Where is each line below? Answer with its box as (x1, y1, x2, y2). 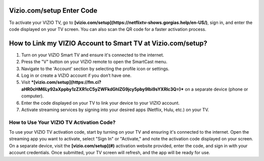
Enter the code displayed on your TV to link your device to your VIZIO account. (21, 100, 180, 106)
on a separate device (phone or (185, 86, 248, 92)
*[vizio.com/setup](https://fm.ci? (31, 79, 102, 85)
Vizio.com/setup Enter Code (9, 6, 98, 15)
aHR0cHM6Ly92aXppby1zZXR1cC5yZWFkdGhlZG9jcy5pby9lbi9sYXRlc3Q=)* (21, 86, 184, 92)
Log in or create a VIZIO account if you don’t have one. (21, 72, 132, 78)
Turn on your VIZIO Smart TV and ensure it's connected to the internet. (21, 52, 164, 58)
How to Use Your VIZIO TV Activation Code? (9, 119, 116, 126)
